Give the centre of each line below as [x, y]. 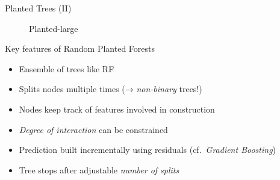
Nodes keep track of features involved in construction [117, 109]
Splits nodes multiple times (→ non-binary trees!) [110, 89]
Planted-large [54, 28]
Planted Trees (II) [38, 8]
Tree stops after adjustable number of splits [99, 169]
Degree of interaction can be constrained [93, 129]
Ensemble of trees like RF [67, 68]
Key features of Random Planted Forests [80, 48]
